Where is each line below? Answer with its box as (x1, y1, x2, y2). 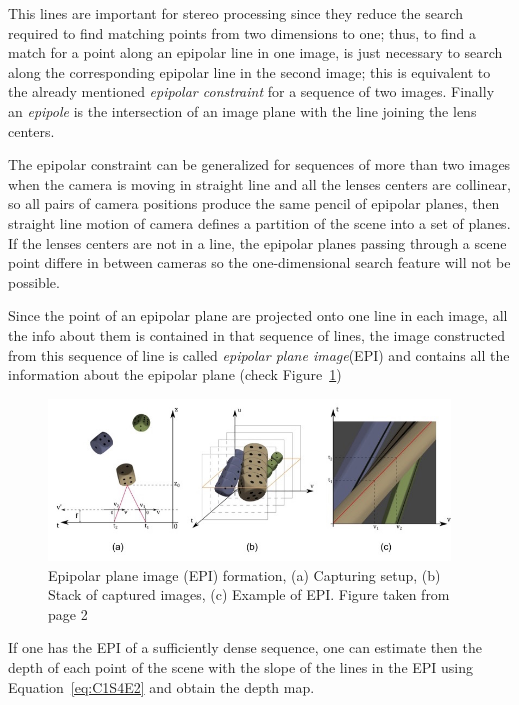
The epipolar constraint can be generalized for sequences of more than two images (8, 154, 511, 175)
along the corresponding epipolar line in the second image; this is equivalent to (8, 61, 491, 82)
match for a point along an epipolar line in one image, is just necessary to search (8, 42, 503, 63)
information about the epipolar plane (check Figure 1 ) (8, 364, 342, 385)
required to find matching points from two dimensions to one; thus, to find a (8, 22, 476, 43)
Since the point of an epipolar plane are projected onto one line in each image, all (8, 305, 508, 326)
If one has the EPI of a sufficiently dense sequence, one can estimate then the (8, 637, 482, 658)
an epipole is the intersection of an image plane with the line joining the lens (8, 100, 477, 121)
